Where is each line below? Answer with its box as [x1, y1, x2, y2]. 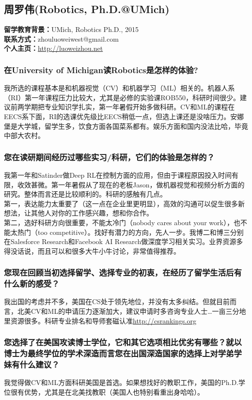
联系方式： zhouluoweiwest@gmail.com [4, 33, 119, 44]
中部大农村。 [4, 130, 45, 140]
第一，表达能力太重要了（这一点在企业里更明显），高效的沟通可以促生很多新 [4, 198, 245, 208]
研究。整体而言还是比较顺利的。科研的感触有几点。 [4, 189, 167, 199]
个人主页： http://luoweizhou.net [4, 43, 103, 53]
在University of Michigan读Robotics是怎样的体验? [4, 63, 198, 76]
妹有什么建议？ [4, 358, 60, 370]
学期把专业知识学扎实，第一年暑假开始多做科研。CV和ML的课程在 [24, 102, 235, 112]
